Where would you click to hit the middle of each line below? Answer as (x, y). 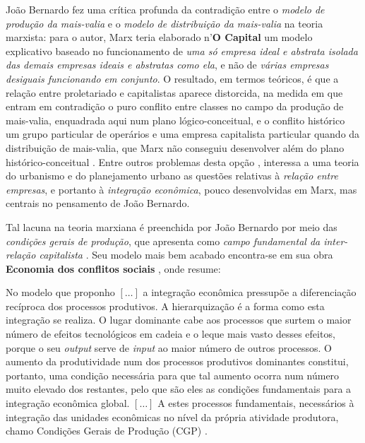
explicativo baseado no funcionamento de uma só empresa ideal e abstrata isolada (182, 51)
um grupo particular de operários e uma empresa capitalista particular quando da (183, 134)
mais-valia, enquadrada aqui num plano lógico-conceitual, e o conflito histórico (175, 120)
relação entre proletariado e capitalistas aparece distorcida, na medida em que (174, 92)
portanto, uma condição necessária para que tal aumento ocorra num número (173, 375)
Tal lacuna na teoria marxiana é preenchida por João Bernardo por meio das (172, 226)
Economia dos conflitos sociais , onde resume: (113, 268)
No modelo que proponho (60, 292)
